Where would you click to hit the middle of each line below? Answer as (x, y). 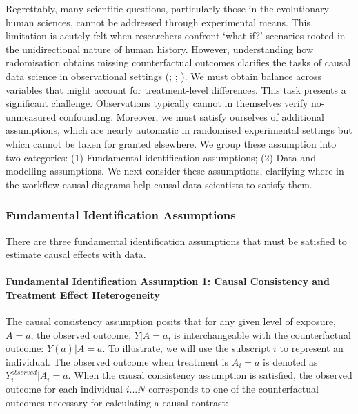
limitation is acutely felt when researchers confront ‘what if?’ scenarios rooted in (176, 36)
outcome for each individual (64, 389)
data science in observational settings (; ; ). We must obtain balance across (163, 76)
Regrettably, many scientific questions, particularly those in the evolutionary (167, 8)
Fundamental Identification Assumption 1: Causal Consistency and (168, 281)
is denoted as (290, 361)
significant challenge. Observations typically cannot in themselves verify (157, 103)
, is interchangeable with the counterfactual (259, 334)
